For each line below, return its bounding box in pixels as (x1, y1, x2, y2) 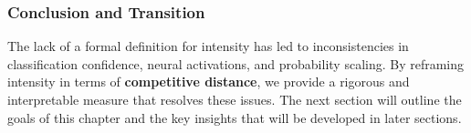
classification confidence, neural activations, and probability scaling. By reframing (7, 54, 465, 73)
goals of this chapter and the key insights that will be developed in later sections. (7, 107, 462, 127)
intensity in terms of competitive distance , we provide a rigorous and (7, 72, 410, 91)
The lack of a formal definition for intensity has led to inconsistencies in (7, 36, 409, 56)
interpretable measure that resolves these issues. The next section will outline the (7, 90, 462, 108)
